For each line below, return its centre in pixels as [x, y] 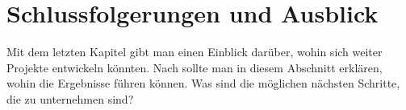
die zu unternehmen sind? [70, 98]
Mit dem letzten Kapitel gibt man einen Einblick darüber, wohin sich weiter [195, 52]
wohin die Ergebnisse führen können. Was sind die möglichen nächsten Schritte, [203, 83]
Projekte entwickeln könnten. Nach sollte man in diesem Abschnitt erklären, [195, 67]
